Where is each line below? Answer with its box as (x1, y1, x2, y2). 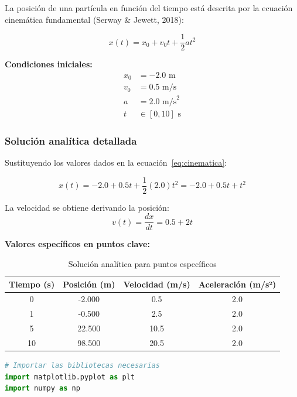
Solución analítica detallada (5, 133, 137, 148)
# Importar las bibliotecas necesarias (5, 361, 160, 370)
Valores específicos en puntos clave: (5, 238, 150, 250)
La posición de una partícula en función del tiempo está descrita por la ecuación (5, 2, 293, 13)
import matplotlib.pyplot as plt (5, 372, 135, 381)
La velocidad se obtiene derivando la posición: (5, 201, 169, 213)
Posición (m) (63, 278, 115, 290)
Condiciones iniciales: (5, 58, 93, 70)
